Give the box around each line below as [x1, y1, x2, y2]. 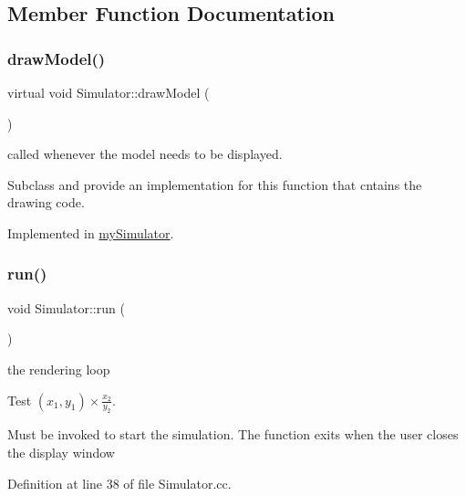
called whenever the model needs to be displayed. [7, 144, 283, 164]
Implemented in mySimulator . [7, 223, 174, 242]
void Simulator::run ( [7, 298, 125, 317]
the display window [7, 442, 115, 461]
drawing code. [7, 193, 85, 212]
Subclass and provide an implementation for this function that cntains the [7, 174, 422, 194]
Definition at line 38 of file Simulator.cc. [7, 473, 232, 492]
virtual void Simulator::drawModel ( [7, 83, 210, 101]
